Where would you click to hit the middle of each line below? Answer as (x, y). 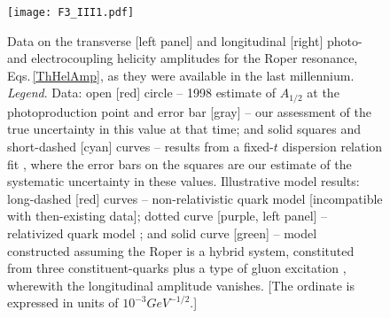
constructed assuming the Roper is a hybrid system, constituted (181, 250)
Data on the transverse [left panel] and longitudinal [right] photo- (185, 40)
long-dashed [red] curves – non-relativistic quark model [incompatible (195, 198)
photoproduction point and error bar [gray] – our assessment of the (189, 111)
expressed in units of (63, 302)
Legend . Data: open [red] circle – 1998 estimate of (141, 93)
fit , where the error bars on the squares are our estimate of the (179, 163)
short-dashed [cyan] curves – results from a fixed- (140, 147)
